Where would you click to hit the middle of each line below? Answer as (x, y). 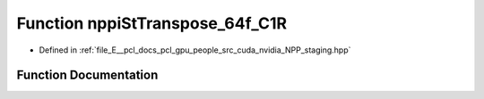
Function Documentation (87, 75)
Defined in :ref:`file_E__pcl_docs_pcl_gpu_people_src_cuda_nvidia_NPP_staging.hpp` (195, 50)
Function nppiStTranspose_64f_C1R (151, 23)
